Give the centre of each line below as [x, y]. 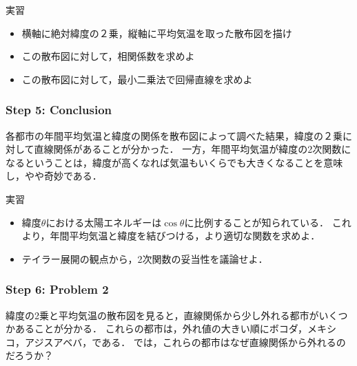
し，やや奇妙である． [54, 176]
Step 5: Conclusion [59, 110]
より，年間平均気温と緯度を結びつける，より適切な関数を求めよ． [171, 236]
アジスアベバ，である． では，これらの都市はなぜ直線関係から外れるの [185, 342]
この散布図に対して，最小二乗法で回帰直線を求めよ [137, 79]
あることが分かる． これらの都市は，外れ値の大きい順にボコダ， [161, 329]
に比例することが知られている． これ [268, 222]
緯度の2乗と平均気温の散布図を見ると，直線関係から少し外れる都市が [162, 315]
